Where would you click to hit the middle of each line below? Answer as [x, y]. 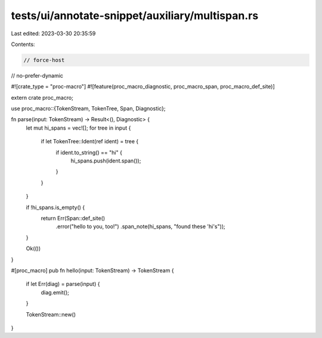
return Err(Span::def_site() [73, 218]
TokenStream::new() [51, 314]
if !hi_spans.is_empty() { [55, 207]
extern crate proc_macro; [42, 97]
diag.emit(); [55, 292]
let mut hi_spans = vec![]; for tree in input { [78, 128]
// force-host [44, 60]
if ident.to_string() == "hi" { [89, 152]
